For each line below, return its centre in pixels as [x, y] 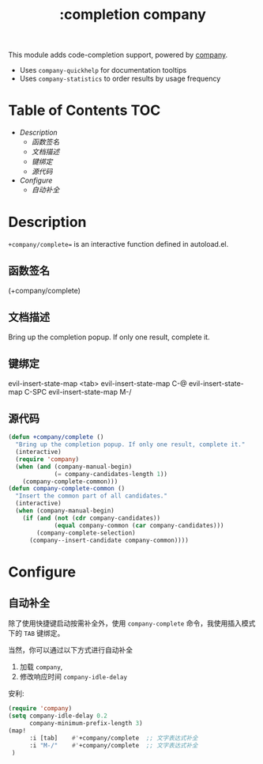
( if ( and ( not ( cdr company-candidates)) [91, 518]
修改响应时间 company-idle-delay [73, 677]
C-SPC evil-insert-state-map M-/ [78, 391]
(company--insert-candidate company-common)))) [109, 540]
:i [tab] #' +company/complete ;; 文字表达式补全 [113, 738]
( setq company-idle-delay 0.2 [58, 716]
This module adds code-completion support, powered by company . [118, 55]
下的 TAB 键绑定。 [36, 634]
